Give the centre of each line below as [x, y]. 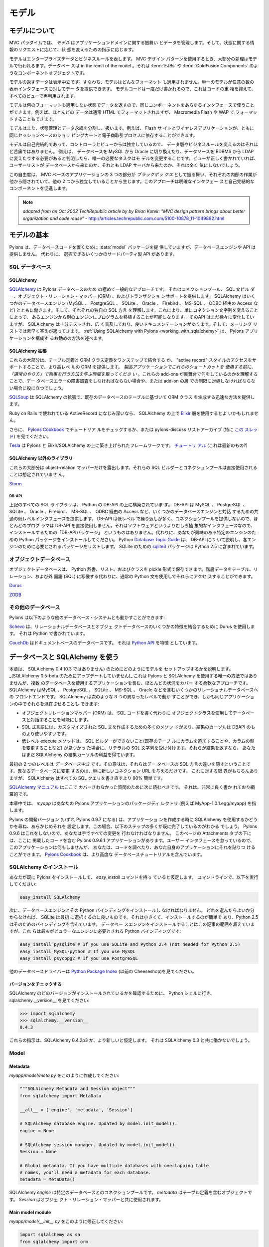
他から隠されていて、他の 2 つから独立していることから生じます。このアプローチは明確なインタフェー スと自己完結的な [132, 182]
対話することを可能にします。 [61, 720]
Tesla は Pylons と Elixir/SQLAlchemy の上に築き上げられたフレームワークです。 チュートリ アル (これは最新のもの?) [129, 445]
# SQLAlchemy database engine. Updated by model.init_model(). [99, 1124]
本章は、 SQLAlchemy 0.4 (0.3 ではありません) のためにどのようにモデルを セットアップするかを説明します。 [121, 669]
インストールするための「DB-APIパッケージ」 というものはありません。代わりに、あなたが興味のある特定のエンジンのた [133, 532]
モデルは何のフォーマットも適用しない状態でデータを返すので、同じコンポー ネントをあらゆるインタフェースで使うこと [132, 105]
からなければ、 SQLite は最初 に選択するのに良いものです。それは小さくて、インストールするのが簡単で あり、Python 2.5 [134, 917]
